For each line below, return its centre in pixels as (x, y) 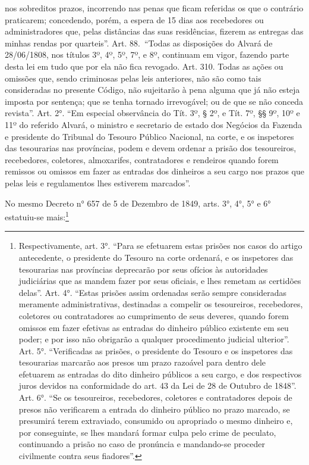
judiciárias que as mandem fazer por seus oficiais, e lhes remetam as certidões (160, 281)
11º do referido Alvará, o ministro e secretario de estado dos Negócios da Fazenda (154, 124)
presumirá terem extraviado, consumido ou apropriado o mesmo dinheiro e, (156, 421)
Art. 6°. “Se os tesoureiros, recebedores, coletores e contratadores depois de (155, 397)
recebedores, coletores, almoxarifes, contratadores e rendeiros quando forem (142, 159)
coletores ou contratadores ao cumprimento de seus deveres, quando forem (154, 315)
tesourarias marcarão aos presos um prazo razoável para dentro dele (142, 362)
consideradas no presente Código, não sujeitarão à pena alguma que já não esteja (152, 90)
